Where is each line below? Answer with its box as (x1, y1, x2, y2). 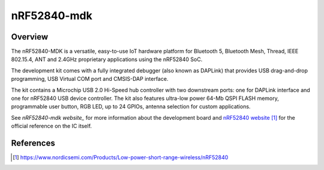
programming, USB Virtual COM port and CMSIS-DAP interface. (11, 75, 169, 83)
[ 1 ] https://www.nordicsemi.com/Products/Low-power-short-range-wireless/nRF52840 (13, 154, 229, 161)
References (11, 138, 55, 148)
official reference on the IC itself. (11, 123, 92, 130)
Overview (11, 32, 49, 42)
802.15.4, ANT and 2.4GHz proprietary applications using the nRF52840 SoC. (11, 56, 203, 63)
